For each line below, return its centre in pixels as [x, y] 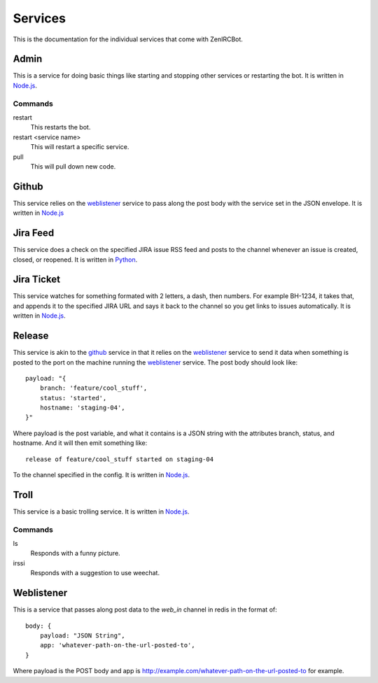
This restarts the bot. [61, 127]
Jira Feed [34, 233]
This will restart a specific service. [80, 147]
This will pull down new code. [73, 166]
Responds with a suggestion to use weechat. [95, 573]
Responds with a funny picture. [75, 554]
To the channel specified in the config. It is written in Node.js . [101, 475]
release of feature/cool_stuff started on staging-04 [119, 459]
